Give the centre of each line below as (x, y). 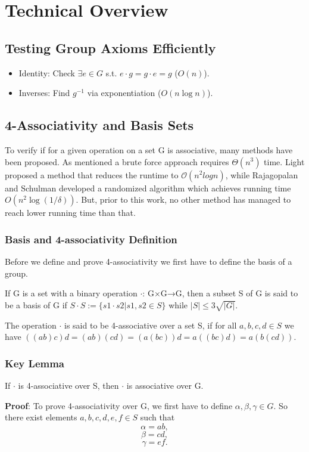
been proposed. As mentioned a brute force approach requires (117, 161)
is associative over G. (165, 385)
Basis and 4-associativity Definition (91, 239)
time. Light (284, 161)
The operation (31, 325)
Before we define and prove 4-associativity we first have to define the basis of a (149, 261)
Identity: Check (47, 72)
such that (157, 417)
